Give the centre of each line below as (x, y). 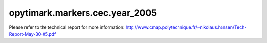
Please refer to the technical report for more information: (67, 27)
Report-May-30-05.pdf (33, 34)
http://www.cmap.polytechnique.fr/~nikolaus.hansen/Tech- (186, 27)
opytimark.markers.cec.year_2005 (83, 13)
